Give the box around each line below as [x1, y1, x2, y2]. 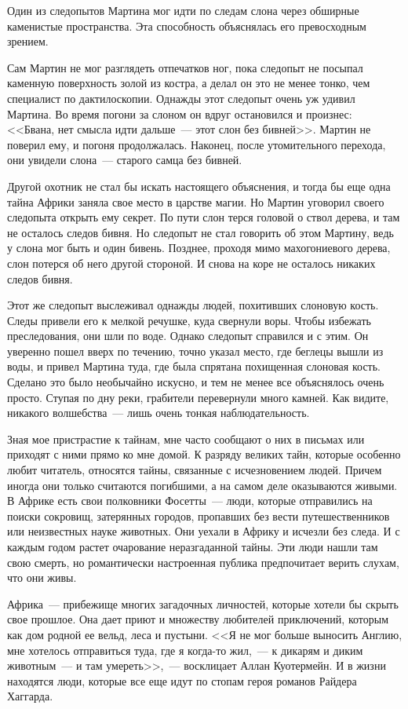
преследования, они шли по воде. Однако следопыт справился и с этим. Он [7, 327, 369, 344]
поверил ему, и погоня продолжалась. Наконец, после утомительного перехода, [7, 136, 386, 152]
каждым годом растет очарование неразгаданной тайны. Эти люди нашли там [7, 539, 378, 554]
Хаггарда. [7, 688, 53, 704]
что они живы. [7, 569, 77, 586]
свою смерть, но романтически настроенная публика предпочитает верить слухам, [7, 554, 399, 570]
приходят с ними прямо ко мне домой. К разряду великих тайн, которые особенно [7, 446, 401, 462]
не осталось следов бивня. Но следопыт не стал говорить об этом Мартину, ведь [7, 224, 394, 240]
